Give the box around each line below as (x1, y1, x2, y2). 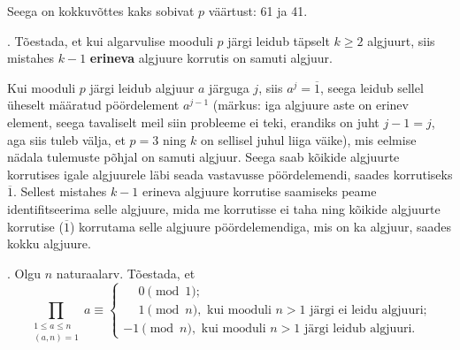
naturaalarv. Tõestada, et (56, 263, 195, 282)
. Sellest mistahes (13, 182, 107, 201)
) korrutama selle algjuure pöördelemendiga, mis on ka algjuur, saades (69, 217, 451, 235)
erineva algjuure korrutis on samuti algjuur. (89, 49, 333, 67)
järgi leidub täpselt (227, 31, 330, 49)
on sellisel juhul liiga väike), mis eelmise (201, 130, 417, 148)
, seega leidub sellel (320, 78, 424, 96)
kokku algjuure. (7, 234, 91, 253)
